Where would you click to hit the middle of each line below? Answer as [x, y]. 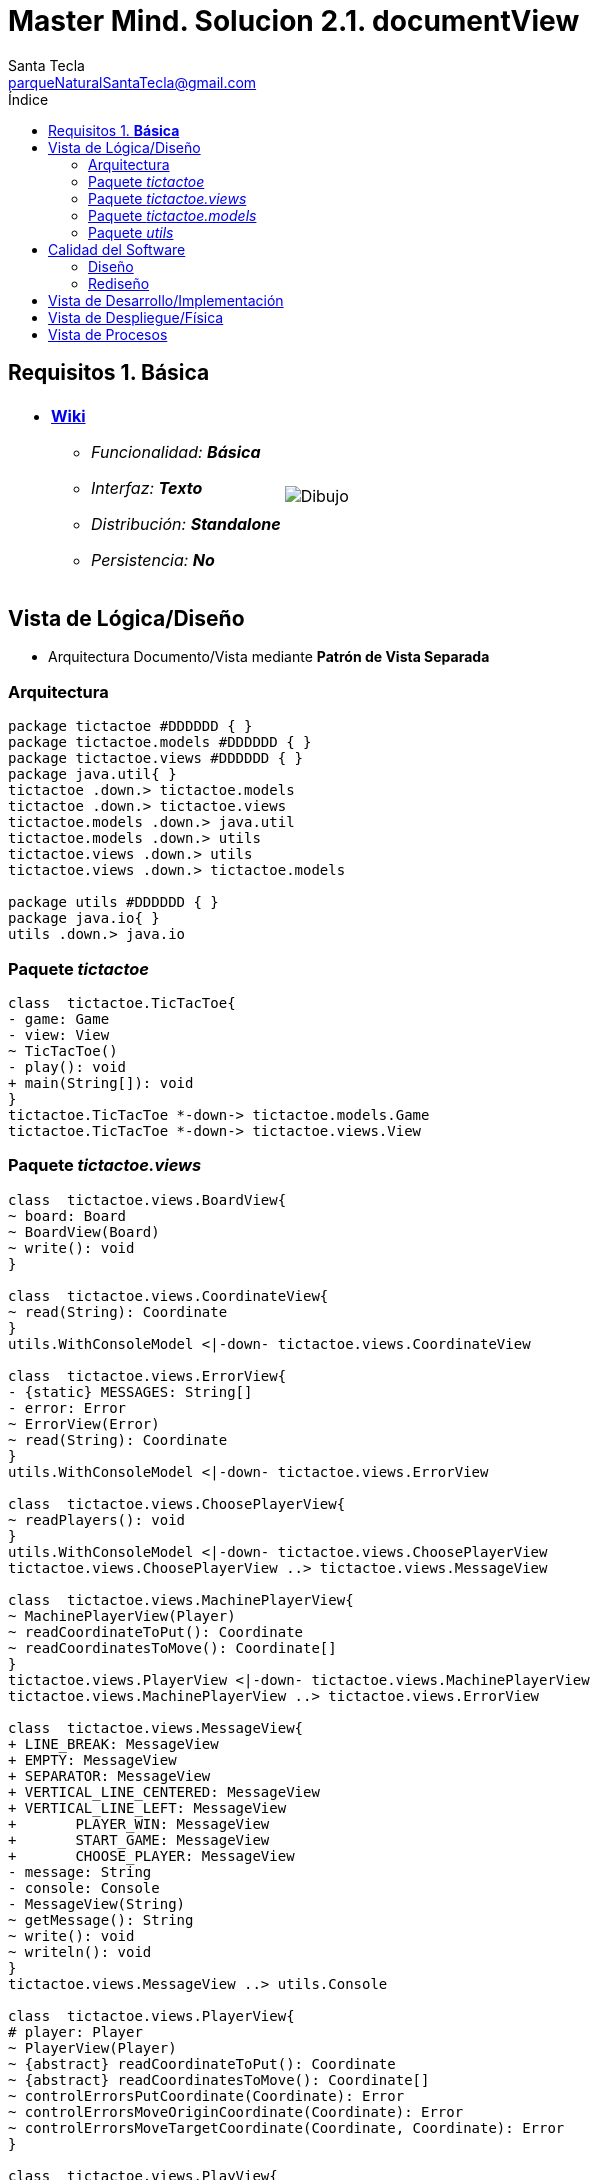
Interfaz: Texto [147, 487]
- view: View [59, 1034]
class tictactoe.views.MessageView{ [156, 1727]
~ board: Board [67, 1215]
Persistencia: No [153, 559]
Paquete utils [131, 232]
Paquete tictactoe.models [172, 215]
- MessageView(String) [97, 1903]
